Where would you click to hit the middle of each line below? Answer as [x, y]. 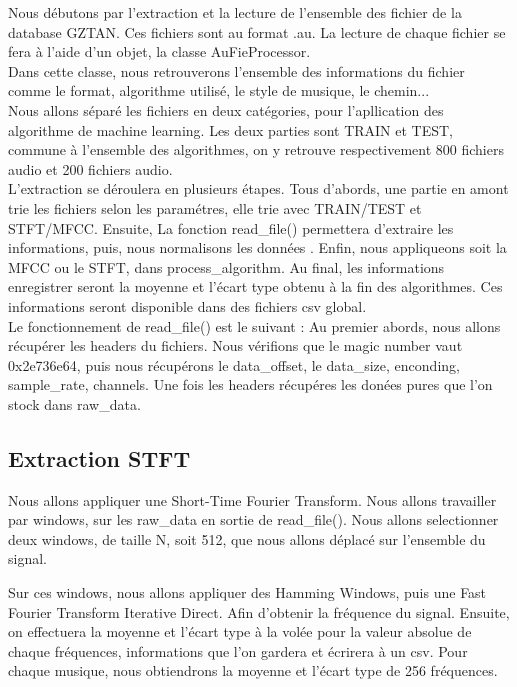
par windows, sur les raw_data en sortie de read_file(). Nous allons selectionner [253, 519]
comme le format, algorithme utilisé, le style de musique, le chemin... [219, 90]
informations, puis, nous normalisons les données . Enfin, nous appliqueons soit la [257, 247]
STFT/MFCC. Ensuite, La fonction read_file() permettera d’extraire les [231, 227]
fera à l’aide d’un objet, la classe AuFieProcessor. [159, 51]
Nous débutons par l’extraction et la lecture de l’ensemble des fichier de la [235, 12]
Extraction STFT [99, 457]
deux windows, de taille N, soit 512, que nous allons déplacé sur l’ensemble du [247, 538]
